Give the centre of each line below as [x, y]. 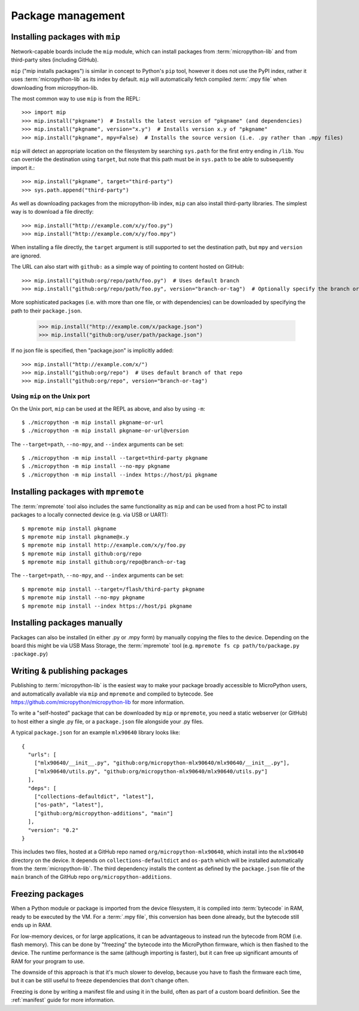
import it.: [23, 168]
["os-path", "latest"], [69, 805]
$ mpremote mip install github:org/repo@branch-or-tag [104, 562]
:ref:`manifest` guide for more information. [63, 1000]
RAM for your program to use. [48, 961]
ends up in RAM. [31, 925]
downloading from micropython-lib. [55, 87]
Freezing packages [47, 894]
